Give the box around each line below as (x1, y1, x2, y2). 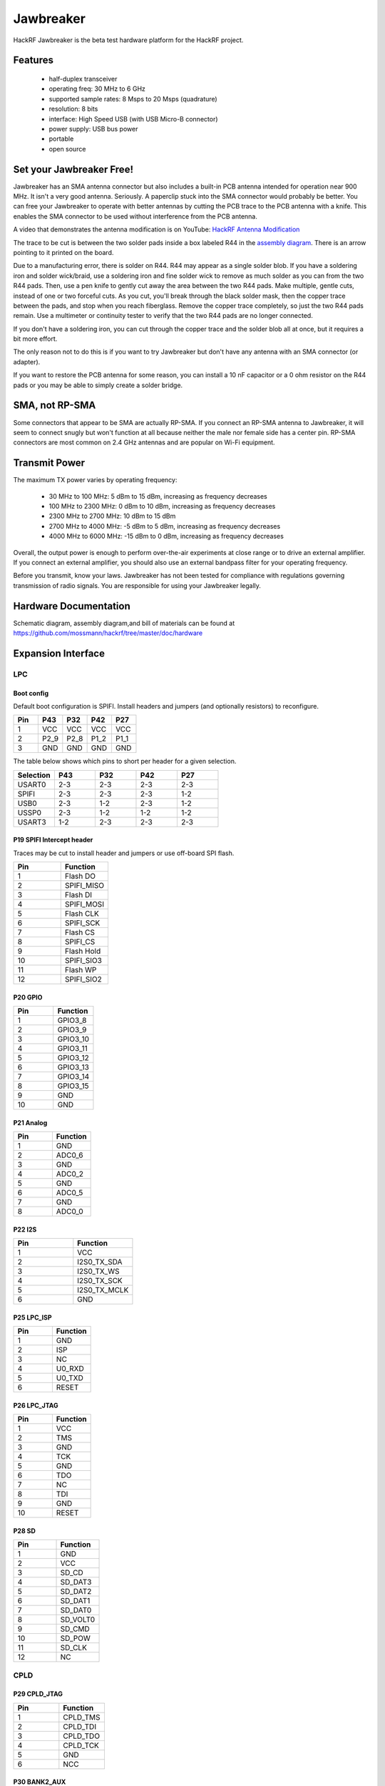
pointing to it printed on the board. (13, 248, 114, 256)
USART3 (17, 817, 46, 827)
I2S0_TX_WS (77, 1267, 120, 1277)
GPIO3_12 (57, 1053, 89, 1063)
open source (48, 144, 86, 153)
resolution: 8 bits (48, 104, 98, 114)
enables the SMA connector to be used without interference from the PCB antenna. (13, 211, 258, 221)
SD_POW (60, 1633, 91, 1643)
